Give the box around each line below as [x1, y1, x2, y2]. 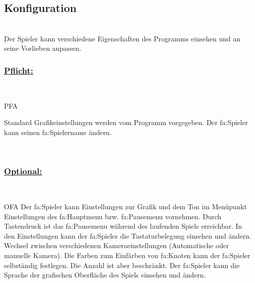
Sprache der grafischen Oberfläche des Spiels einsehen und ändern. [4, 270, 206, 280]
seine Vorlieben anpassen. [4, 43, 82, 53]
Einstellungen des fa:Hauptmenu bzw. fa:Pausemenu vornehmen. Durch [4, 211, 222, 221]
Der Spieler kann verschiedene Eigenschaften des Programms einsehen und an [4, 33, 241, 43]
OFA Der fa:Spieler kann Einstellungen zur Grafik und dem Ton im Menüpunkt [4, 201, 247, 211]
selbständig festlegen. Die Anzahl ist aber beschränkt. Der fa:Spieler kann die [4, 260, 240, 270]
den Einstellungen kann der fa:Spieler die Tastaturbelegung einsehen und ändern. [4, 230, 252, 241]
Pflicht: [4, 64, 33, 76]
